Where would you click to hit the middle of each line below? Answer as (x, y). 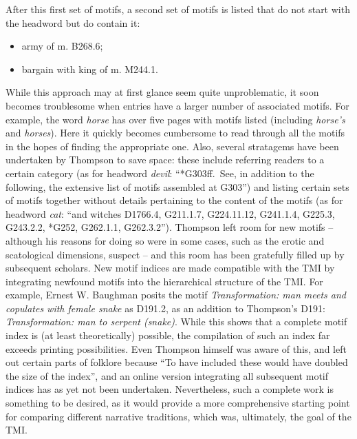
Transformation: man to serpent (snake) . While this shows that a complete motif (176, 321)
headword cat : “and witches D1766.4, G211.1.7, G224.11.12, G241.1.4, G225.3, (170, 213)
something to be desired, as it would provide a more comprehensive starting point (178, 403)
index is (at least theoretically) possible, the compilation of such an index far (168, 335)
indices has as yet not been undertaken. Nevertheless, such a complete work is (170, 389)
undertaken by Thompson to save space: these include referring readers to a (165, 160)
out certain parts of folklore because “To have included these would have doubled (177, 362)
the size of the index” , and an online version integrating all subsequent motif (167, 375)
